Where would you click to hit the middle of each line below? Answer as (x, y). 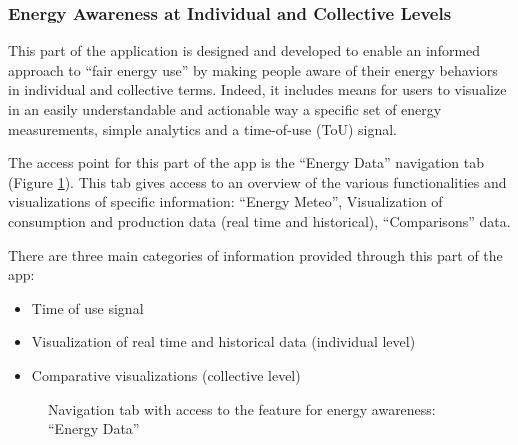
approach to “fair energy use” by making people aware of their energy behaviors (253, 69)
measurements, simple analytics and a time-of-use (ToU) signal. (202, 128)
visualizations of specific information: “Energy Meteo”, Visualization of (225, 201)
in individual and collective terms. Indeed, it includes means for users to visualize (257, 89)
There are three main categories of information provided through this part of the (255, 254)
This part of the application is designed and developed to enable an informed (244, 50)
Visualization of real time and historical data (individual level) (223, 341)
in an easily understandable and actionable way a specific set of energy (225, 109)
